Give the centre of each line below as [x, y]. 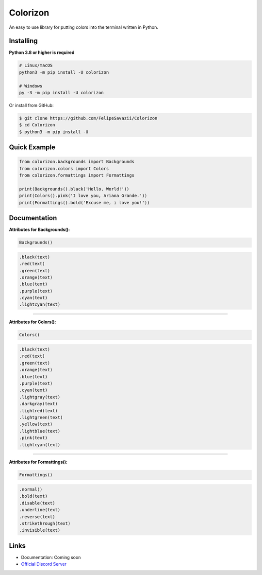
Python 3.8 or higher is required [42, 52]
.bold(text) [33, 496]
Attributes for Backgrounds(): [40, 230]
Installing [24, 41]
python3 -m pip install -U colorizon [64, 72]
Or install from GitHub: [31, 105]
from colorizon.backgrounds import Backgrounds [77, 162]
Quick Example [32, 148]
